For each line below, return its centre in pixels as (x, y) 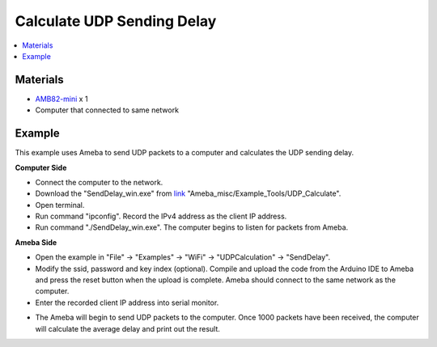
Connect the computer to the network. (99, 182)
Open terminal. (60, 205)
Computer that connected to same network (107, 110)
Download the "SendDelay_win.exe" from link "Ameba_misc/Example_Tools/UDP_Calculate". (188, 193)
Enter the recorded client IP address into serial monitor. (127, 303)
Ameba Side (36, 242)
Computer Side (41, 167)
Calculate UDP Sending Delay (116, 21)
